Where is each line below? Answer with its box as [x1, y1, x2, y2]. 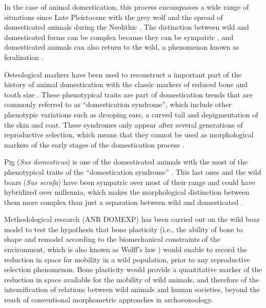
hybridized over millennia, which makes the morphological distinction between [4, 187, 250, 197]
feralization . [4, 51, 44, 62]
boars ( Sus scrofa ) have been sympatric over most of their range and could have [4, 176, 255, 187]
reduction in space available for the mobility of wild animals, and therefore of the [4, 274, 259, 284]
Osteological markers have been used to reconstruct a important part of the [4, 69, 241, 79]
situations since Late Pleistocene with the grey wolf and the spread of [4, 11, 223, 22]
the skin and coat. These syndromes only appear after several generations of [4, 119, 243, 130]
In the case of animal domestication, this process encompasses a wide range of [4, 2, 249, 12]
